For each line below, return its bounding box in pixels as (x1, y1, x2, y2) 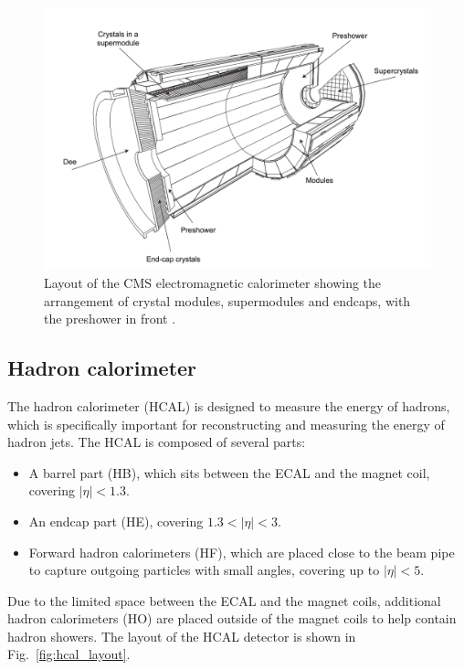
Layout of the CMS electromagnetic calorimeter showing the (44, 272, 382, 292)
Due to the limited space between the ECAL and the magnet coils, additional (7, 590, 441, 610)
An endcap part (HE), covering (28, 511, 204, 530)
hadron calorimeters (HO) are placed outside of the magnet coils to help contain (7, 609, 457, 628)
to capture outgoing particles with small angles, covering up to (28, 560, 380, 580)
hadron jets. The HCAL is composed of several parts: (7, 432, 306, 452)
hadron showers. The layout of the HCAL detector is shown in (7, 626, 356, 645)
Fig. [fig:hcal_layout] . (7, 644, 131, 664)
